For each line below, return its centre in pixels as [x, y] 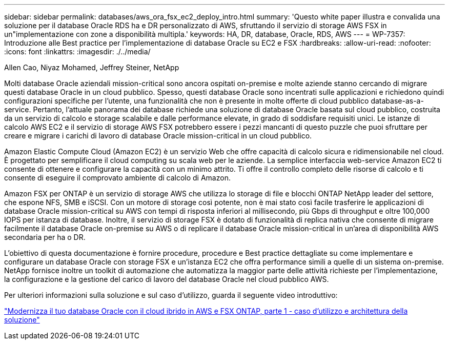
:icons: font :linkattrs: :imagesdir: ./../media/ [77, 52]
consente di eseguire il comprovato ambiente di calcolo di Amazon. [117, 178]
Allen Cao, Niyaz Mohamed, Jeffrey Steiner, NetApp [92, 67]
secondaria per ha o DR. [45, 237]
